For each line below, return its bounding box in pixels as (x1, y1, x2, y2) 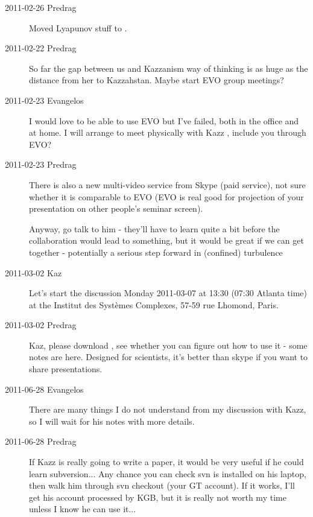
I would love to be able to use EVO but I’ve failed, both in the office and (29, 114, 299, 127)
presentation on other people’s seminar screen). (29, 202, 203, 215)
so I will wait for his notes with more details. (29, 414, 195, 427)
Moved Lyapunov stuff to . (29, 21, 127, 34)
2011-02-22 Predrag (5, 42, 77, 54)
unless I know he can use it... (29, 503, 136, 515)
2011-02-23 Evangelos (5, 94, 84, 106)
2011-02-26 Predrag (5, 1, 77, 13)
